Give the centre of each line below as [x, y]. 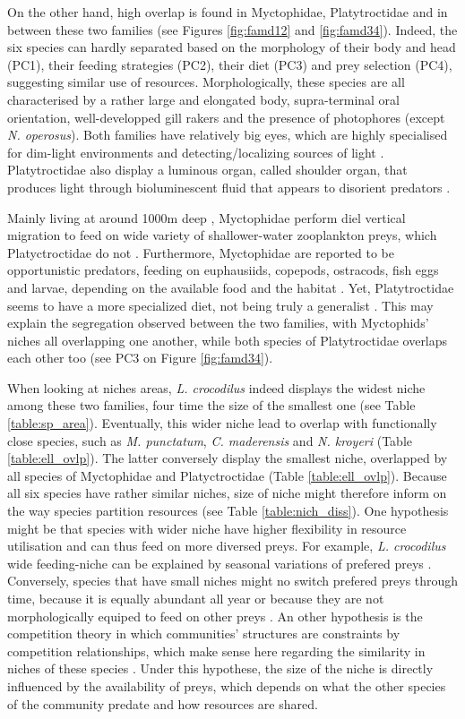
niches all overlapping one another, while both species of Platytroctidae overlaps [228, 340]
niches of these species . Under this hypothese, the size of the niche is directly [220, 668]
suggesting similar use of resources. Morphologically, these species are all [206, 82]
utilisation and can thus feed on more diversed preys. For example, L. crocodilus [227, 546]
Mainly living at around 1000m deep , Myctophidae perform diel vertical [207, 217]
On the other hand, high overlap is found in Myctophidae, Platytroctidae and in [228, 12]
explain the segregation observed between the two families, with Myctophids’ [218, 323]
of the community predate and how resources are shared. [163, 703]
